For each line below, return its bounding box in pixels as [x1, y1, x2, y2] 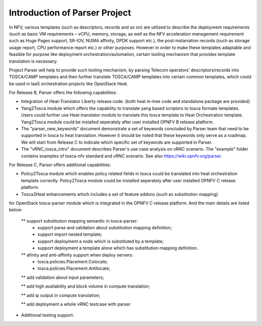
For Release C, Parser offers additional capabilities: [9, 162, 111, 168]
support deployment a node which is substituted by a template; [37, 238, 164, 244]
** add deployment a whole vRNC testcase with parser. [21, 301, 132, 307]
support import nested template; [37, 231, 102, 238]
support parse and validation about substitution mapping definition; [37, 225, 172, 231]
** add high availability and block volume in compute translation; [21, 283, 150, 289]
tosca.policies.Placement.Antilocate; [37, 265, 111, 272]
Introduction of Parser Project [9, 7, 131, 18]
